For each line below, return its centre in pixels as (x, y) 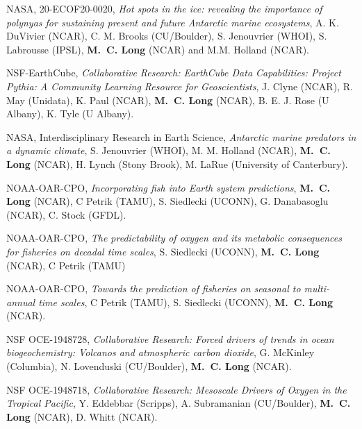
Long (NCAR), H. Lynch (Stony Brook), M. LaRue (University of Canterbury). (177, 163)
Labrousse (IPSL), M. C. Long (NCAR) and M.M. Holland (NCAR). (158, 49)
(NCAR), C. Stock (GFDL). (66, 214)
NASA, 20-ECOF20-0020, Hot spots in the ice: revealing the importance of (164, 8)
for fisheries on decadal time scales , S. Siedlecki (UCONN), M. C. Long (163, 251)
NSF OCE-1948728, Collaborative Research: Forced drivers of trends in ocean (170, 338)
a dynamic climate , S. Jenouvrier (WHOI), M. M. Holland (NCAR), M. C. (168, 150)
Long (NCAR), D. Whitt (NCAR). (82, 416)
